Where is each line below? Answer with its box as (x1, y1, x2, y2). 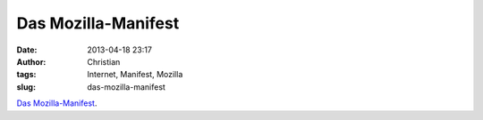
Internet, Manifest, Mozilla (87, 69, 183, 80)
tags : (16, 69, 37, 80)
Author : (16, 56, 47, 67)
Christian (87, 56, 121, 67)
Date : (16, 44, 38, 55)
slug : (16, 81, 36, 92)
